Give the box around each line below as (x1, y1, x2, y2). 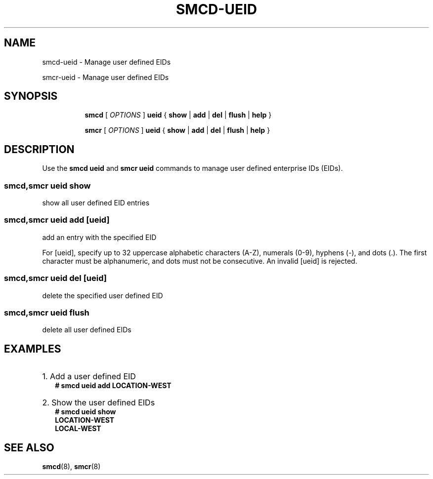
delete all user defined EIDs (42, 325, 131, 334)
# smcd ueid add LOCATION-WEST (55, 381, 172, 390)
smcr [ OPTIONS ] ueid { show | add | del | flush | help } (85, 126, 270, 135)
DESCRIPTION (4, 143, 75, 156)
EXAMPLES (4, 342, 61, 355)
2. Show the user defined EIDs (42, 398, 155, 408)
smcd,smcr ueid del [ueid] (4, 273, 107, 283)
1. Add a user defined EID (42, 371, 136, 382)
